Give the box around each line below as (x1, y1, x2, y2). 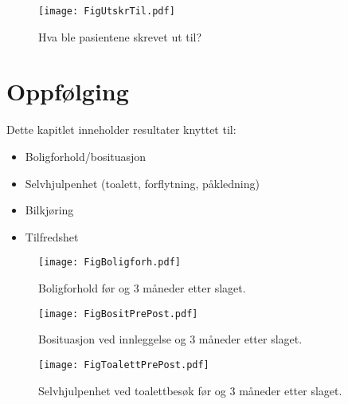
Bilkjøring (25, 202, 74, 218)
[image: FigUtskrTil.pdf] (38, 6, 175, 17)
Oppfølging (6, 75, 129, 108)
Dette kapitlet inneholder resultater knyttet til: (6, 121, 237, 138)
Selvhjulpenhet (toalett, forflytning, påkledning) (25, 175, 260, 191)
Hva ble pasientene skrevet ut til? (38, 28, 202, 45)
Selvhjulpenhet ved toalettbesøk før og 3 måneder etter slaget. (38, 382, 342, 398)
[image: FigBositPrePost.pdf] (38, 308, 198, 320)
